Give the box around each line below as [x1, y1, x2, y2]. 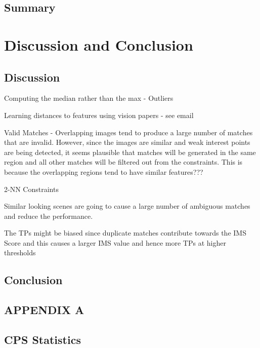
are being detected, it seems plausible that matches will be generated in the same [4, 146, 256, 157]
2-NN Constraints [4, 183, 59, 194]
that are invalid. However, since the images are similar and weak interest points [4, 137, 250, 147]
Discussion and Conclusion [4, 34, 193, 55]
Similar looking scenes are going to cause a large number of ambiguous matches [4, 201, 250, 211]
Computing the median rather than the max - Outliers [4, 93, 174, 103]
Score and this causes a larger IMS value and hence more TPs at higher [4, 237, 226, 248]
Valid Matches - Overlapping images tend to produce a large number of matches [4, 127, 253, 137]
